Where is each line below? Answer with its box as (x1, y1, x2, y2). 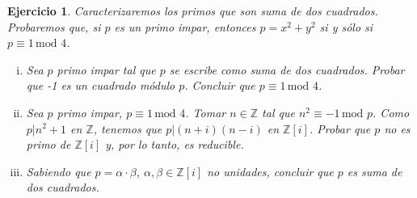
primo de (26, 136, 71, 153)
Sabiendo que (26, 162, 91, 179)
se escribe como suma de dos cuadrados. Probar (169, 61, 405, 78)
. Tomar (185, 103, 226, 120)
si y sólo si (319, 18, 373, 35)
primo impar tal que (57, 61, 156, 78)
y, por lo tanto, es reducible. (105, 136, 244, 153)
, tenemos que (93, 120, 162, 137)
